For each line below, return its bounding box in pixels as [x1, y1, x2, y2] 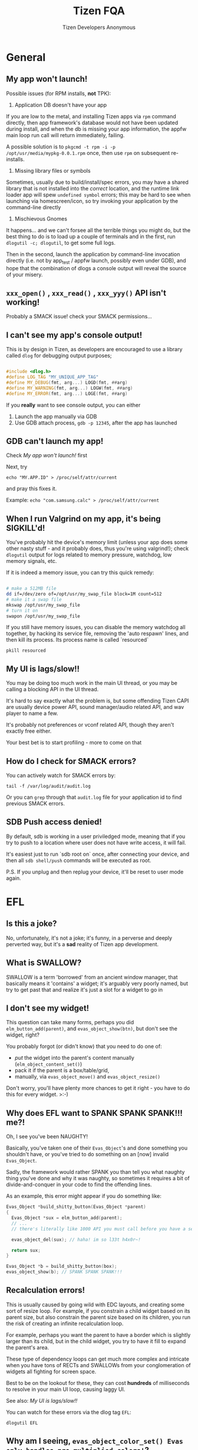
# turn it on [6, 607, 38, 613]
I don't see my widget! [6, 1004, 90, 1014]
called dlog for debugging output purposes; [6, 352, 112, 359]
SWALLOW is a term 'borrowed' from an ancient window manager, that [6, 973, 178, 980]
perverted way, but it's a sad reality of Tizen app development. [6, 940, 159, 947]
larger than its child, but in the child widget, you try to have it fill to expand [6, 1338, 186, 1345]
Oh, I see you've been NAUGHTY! [6, 1133, 88, 1140]
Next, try [6, 463, 28, 471]
